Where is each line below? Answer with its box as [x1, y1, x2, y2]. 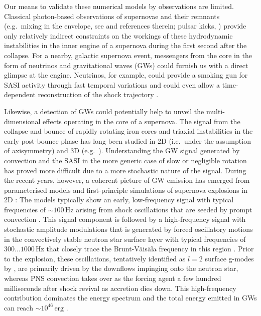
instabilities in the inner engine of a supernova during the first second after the [4, 40, 247, 51]
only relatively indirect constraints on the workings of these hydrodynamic [4, 30, 233, 41]
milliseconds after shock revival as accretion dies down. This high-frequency [4, 282, 236, 293]
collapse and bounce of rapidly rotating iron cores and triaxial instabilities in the [4, 126, 253, 136]
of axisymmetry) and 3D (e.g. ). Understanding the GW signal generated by [4, 145, 240, 156]
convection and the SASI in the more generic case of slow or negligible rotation [4, 155, 247, 165]
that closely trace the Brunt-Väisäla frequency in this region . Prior [46, 243, 254, 254]
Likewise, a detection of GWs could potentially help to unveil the [4, 106, 204, 116]
